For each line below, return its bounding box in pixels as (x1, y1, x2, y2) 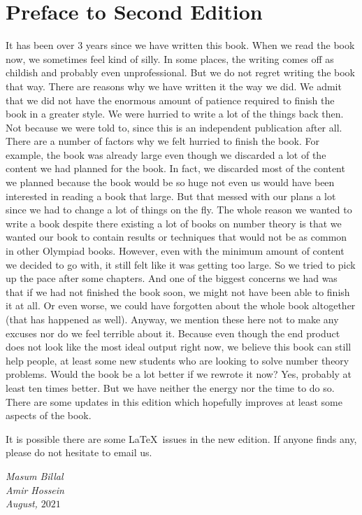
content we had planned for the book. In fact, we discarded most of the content (6, 161, 345, 176)
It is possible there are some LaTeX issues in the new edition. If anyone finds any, (6, 431, 357, 446)
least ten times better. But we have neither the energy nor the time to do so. (6, 380, 335, 395)
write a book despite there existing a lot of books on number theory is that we (6, 216, 342, 230)
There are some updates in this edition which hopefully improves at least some (6, 394, 342, 409)
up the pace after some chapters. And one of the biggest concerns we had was (6, 271, 338, 285)
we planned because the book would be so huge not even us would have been (6, 175, 335, 190)
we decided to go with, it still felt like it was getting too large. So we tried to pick (6, 257, 356, 271)
